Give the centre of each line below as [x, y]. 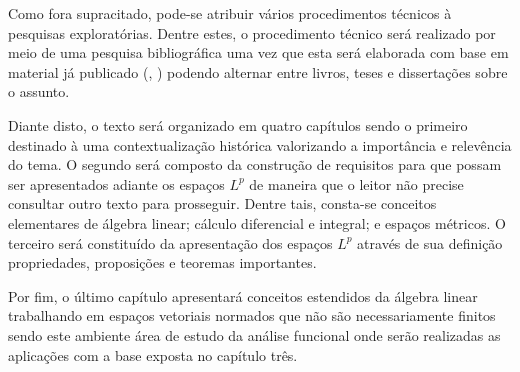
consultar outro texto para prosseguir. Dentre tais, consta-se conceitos [222, 203]
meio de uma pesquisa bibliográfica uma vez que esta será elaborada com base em [258, 52]
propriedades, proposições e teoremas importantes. [162, 262]
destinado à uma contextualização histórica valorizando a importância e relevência [260, 144]
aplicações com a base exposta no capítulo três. [153, 354]
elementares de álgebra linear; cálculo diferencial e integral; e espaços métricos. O [257, 222]
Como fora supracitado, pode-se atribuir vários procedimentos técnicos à [230, 13]
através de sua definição [430, 242]
